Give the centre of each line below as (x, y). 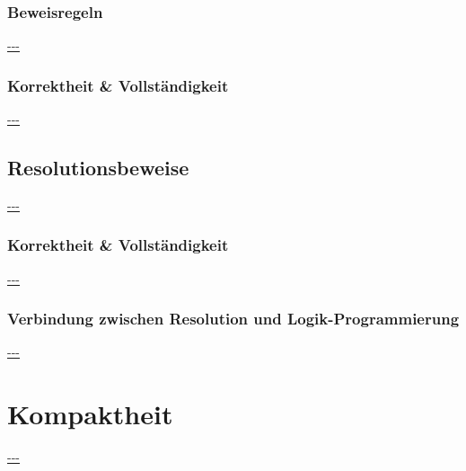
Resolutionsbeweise (98, 168)
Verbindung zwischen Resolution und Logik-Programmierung (233, 319)
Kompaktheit (90, 414)
